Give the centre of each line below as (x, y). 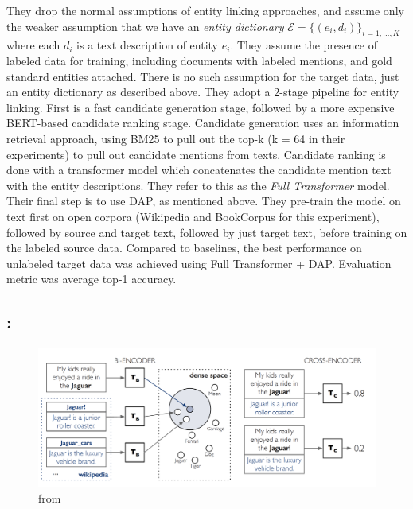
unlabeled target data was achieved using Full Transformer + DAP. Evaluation (199, 263)
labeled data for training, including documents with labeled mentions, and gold (199, 60)
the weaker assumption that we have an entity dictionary (145, 26)
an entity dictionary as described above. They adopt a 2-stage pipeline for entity (203, 92)
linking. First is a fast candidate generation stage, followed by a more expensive (201, 107)
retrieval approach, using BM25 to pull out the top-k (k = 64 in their (176, 138)
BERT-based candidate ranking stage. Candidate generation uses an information (203, 123)
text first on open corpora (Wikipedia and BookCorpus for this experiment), (193, 216)
